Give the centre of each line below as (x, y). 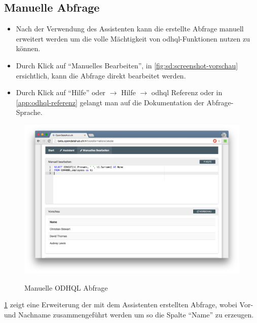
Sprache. (29, 112)
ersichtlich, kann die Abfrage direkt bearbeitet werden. (101, 75)
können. (28, 48)
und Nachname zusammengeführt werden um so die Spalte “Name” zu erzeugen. (129, 314)
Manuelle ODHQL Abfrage (66, 287)
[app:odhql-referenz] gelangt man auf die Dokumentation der (110, 102)
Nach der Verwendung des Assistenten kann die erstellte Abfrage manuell (130, 29)
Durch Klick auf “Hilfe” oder (61, 92)
